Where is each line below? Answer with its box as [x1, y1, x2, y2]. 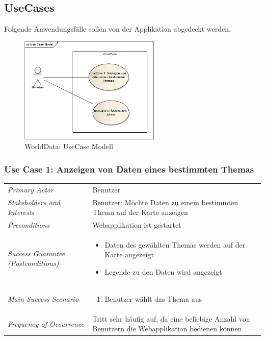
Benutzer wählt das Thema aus [104, 293, 202, 304]
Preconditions [8, 219, 50, 230]
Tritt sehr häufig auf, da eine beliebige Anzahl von [92, 313, 250, 324]
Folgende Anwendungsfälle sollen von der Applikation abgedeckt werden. [4, 23, 231, 34]
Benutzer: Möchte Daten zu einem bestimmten [92, 197, 238, 207]
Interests [8, 207, 35, 217]
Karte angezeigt [104, 249, 154, 260]
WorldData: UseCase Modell [24, 141, 113, 152]
